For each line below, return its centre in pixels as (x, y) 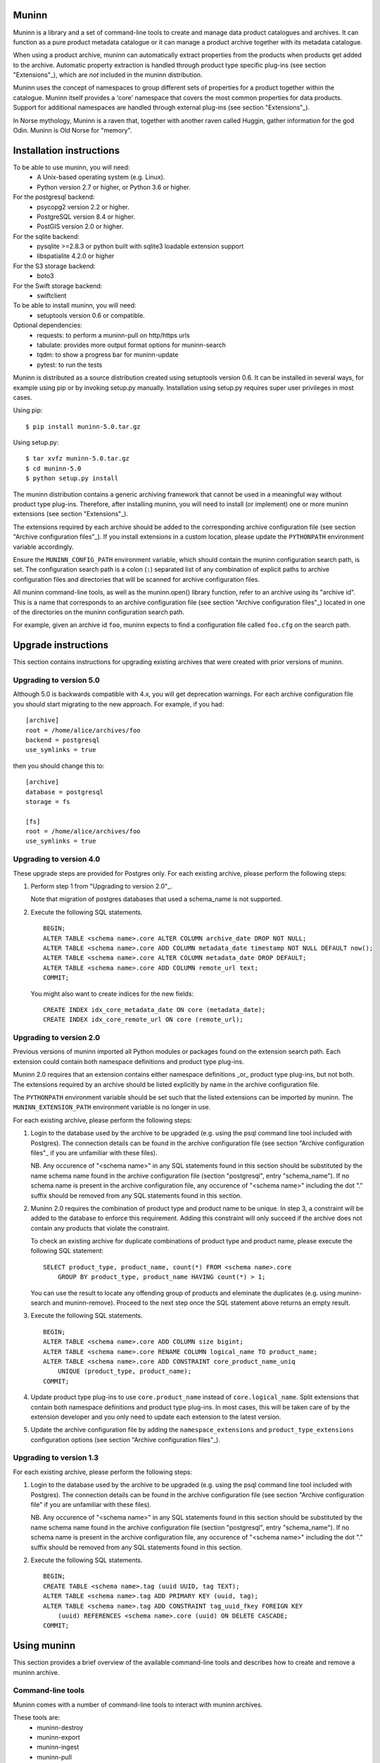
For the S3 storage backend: (54, 266)
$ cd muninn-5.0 (53, 468)
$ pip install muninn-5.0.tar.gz (83, 426)
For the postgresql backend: (54, 197)
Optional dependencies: (47, 325)
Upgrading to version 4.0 (57, 859)
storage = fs (48, 801)
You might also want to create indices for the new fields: (112, 994)
